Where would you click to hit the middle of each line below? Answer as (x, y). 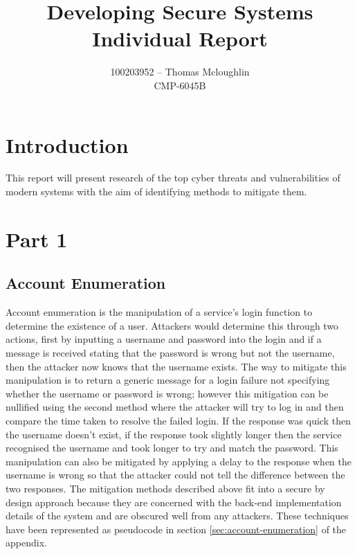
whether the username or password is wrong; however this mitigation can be (167, 393)
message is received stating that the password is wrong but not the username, (170, 352)
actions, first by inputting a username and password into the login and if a (164, 339)
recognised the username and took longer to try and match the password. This (172, 448)
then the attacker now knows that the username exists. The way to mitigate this (176, 366)
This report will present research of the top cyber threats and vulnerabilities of (173, 178)
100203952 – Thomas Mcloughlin (180, 72)
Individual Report (180, 38)
